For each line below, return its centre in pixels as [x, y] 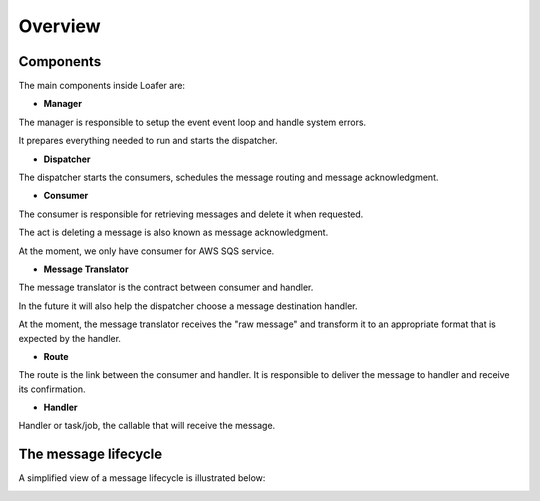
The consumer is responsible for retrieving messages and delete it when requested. [191, 214]
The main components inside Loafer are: [101, 86]
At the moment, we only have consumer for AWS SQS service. [146, 251]
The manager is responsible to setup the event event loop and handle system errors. [192, 122]
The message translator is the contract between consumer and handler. [166, 287]
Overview [59, 26]
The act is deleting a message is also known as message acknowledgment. [173, 232]
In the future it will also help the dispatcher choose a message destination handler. [188, 306]
